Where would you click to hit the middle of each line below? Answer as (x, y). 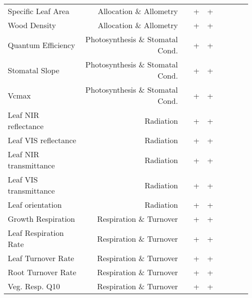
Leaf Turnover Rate (41, 258)
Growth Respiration (41, 219)
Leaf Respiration (36, 233)
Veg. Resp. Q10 (34, 286)
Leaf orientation (35, 205)
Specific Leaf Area (39, 11)
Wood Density (32, 25)
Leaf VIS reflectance (42, 140)
